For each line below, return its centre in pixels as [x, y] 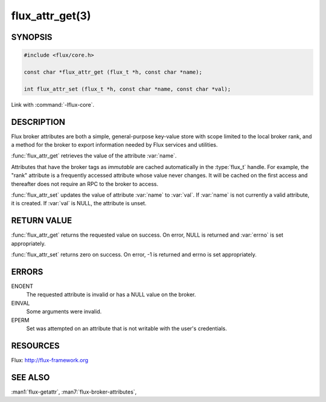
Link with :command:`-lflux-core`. [53, 104]
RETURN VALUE [42, 221]
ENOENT [22, 286]
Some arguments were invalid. [64, 311]
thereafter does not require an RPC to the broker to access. [85, 183]
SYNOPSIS [32, 37]
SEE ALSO [30, 377]
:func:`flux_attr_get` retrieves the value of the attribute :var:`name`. [94, 156]
